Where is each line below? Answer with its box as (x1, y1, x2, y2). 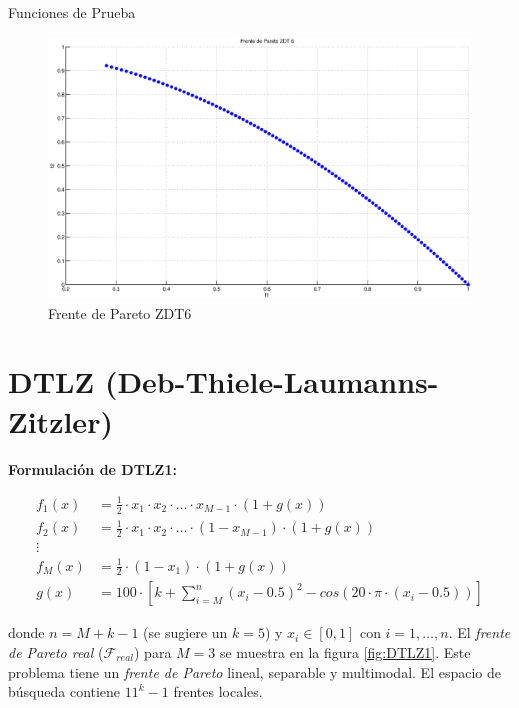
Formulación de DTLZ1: (8, 458, 177, 479)
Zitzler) (8, 400, 113, 441)
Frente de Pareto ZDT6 (48, 302, 192, 323)
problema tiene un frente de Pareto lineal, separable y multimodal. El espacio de (8, 661, 501, 682)
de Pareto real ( (8, 641, 104, 662)
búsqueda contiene (8, 681, 121, 702)
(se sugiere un (143, 622, 228, 643)
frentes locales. (173, 681, 263, 702)
